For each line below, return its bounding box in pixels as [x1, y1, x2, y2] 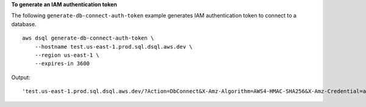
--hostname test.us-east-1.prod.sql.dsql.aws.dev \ [34, 43, 193, 50]
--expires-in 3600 [34, 60, 90, 67]
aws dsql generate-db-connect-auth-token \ [22, 35, 154, 42]
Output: [11, 74, 30, 81]
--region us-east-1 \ [34, 52, 100, 58]
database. [11, 20, 37, 27]
